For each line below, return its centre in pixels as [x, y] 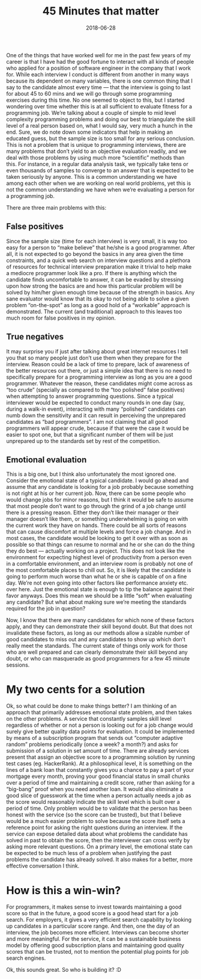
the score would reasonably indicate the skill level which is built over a [93, 802]
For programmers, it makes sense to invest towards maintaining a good [94, 907]
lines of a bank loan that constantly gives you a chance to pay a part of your [100, 770]
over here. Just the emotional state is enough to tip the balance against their [100, 589]
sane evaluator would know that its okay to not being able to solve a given [97, 299]
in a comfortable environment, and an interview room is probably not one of [100, 564]
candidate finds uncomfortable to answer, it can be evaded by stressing [95, 279]
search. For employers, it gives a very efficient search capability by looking [99, 920]
